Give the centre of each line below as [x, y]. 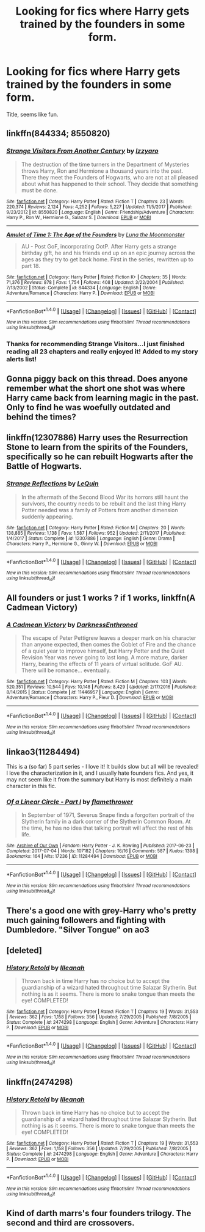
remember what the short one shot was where [96, 388]
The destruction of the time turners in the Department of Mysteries [105, 164]
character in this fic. [31, 786]
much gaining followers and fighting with [86, 920]
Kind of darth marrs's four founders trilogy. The [99, 1213]
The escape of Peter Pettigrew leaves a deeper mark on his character [109, 638]
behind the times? [41, 417]
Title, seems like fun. [32, 114]
